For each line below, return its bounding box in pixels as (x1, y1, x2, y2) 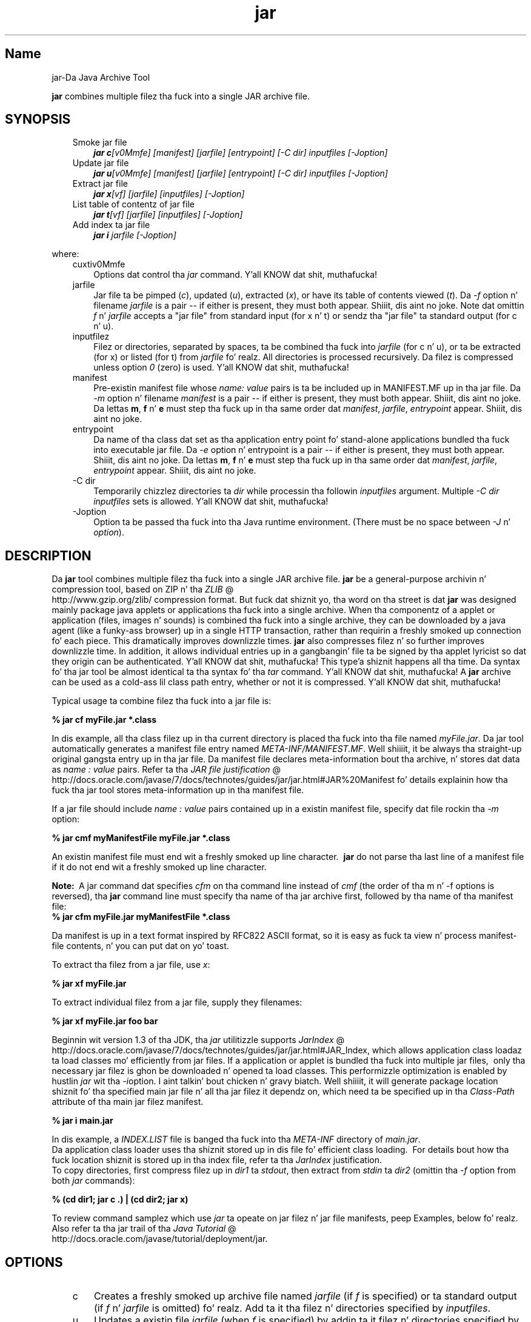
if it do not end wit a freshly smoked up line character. (52, 862, 267, 873)
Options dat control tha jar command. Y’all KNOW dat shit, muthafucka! (93, 269, 378, 280)
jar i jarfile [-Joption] (93, 230, 176, 241)
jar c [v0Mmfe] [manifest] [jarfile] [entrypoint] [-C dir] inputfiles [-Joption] (93, 147, 388, 158)
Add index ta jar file (72, 220, 150, 230)
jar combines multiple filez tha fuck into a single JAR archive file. (52, 90, 310, 101)
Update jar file (72, 158, 129, 169)
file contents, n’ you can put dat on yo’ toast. (52, 941, 229, 951)
